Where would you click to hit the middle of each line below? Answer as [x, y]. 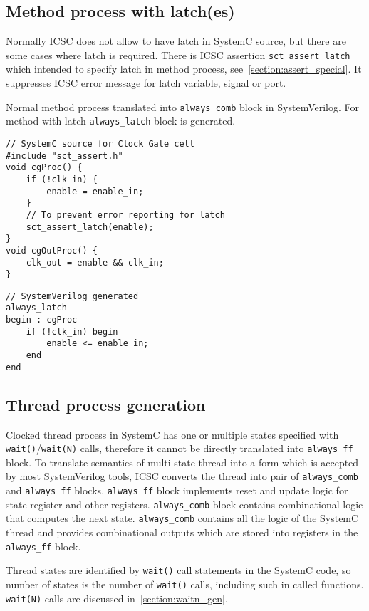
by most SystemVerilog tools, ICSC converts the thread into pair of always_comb [182, 476]
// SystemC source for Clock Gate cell [100, 143]
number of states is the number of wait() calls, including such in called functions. [185, 584]
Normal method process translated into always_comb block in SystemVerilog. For [182, 106]
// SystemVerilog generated [72, 296]
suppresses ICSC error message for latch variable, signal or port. [146, 83]
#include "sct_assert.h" [64, 156]
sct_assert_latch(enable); [90, 227]
